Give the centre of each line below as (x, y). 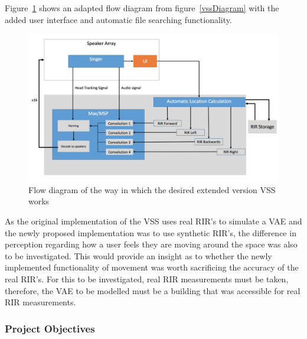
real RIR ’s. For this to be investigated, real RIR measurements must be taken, (147, 279)
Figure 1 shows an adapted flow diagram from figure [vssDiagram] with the (142, 8)
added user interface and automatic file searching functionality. (118, 19)
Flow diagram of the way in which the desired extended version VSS (152, 189)
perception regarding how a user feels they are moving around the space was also (151, 244)
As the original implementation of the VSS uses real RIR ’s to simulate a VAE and (153, 221)
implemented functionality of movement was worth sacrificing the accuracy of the (152, 267)
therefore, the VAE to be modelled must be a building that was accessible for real (153, 290)
